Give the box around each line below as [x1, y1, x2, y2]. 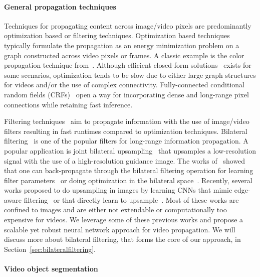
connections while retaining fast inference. [4, 99, 133, 109]
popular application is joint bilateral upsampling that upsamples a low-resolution [4, 145, 256, 156]
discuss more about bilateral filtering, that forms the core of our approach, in [4, 234, 241, 244]
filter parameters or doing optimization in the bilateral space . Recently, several [4, 175, 252, 185]
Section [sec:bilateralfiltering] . [4, 243, 96, 254]
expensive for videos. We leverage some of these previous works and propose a [4, 214, 243, 225]
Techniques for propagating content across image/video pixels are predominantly [4, 20, 251, 31]
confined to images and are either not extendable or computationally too [4, 204, 227, 215]
